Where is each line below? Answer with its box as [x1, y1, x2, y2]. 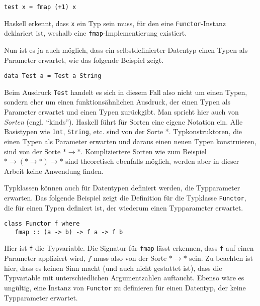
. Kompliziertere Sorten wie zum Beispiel [80, 146, 207, 156]
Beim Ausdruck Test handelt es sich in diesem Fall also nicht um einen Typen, [4, 86, 247, 97]
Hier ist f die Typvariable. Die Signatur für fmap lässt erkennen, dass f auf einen [4, 243, 254, 253]
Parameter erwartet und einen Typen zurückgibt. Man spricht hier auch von [4, 107, 239, 117]
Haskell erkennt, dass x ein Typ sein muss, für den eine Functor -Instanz [4, 18, 226, 28]
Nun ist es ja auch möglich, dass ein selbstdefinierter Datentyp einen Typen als [4, 44, 248, 55]
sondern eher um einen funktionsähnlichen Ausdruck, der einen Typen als [4, 96, 231, 107]
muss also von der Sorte [93, 253, 167, 263]
